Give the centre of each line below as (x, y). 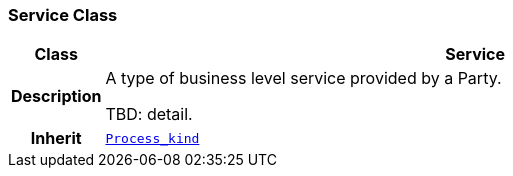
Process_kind (152, 138)
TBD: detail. (149, 114)
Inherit (56, 138)
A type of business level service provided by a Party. (303, 78)
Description (56, 96)
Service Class (63, 15)
